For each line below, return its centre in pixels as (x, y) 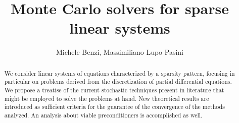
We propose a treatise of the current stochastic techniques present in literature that (114, 90)
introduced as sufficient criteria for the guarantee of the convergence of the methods (114, 107)
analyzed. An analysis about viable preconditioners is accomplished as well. (103, 115)
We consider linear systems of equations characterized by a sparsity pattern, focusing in (119, 73)
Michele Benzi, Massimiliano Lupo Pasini (120, 52)
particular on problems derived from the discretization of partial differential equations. (118, 82)
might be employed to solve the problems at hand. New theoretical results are (107, 98)
